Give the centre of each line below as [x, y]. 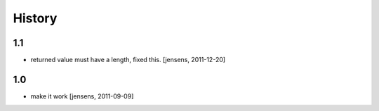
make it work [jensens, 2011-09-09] [82, 96]
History [35, 18]
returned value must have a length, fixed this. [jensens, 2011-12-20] [128, 60]
